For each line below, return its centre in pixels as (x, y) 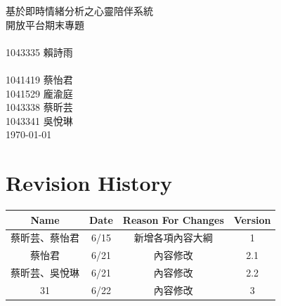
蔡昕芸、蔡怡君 (45, 238)
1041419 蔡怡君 (39, 79)
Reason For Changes (173, 219)
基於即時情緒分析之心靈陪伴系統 (79, 11)
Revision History (89, 183)
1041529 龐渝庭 (39, 93)
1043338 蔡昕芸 (39, 107)
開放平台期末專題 (45, 24)
